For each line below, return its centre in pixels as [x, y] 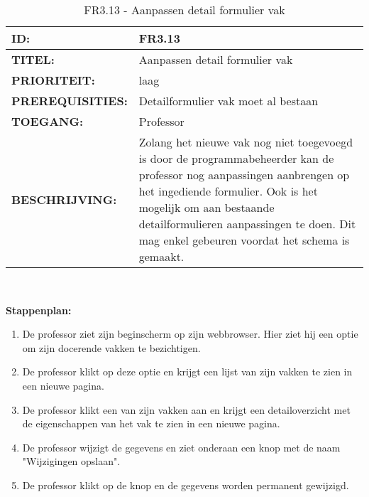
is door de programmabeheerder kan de [236, 158]
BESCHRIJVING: [64, 199]
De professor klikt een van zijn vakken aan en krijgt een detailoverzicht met [186, 409]
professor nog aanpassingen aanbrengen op [244, 175]
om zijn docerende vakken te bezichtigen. [111, 347]
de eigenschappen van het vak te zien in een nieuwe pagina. [151, 423]
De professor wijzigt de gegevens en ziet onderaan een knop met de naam [181, 447]
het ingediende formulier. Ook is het [228, 191]
